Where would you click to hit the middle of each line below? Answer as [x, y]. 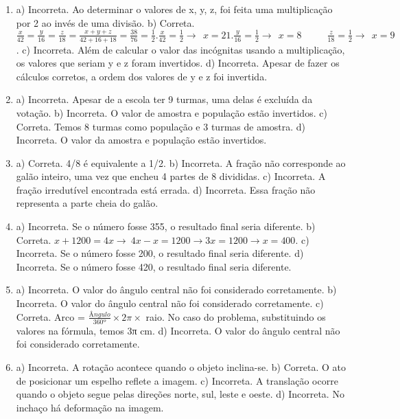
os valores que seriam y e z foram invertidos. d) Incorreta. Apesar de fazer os [178, 63]
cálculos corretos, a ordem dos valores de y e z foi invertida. [142, 76]
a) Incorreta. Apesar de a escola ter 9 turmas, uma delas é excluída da [164, 99]
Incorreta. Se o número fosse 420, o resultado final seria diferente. [154, 266]
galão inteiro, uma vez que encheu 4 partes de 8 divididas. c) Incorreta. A [171, 176]
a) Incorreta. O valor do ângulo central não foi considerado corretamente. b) [176, 290]
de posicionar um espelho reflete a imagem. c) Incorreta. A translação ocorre [177, 380]
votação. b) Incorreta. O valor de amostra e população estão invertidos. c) [172, 112]
